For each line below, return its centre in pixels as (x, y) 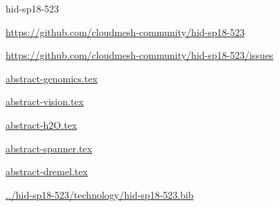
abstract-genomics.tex (52, 78)
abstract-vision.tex (45, 101)
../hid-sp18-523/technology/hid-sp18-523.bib (100, 194)
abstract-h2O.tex (42, 124)
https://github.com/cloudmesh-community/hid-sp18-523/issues (139, 55)
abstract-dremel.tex (47, 171)
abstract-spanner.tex (49, 148)
